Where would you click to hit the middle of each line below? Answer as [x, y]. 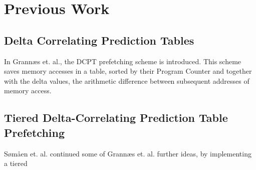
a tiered [16, 163]
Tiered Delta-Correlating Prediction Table [116, 118]
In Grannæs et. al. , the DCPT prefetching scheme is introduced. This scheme [123, 61]
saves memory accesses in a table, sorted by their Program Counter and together [128, 71]
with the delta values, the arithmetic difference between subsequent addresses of [127, 80]
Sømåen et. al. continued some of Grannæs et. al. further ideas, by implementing [128, 153]
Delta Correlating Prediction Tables [99, 40]
